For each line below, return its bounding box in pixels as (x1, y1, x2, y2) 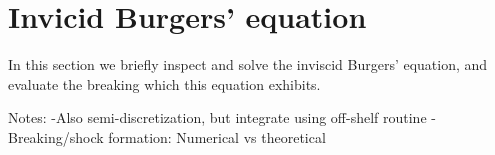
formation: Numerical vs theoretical (108, 126, 326, 147)
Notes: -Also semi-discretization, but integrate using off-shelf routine (8, 107, 427, 128)
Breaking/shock (8, 126, 104, 147)
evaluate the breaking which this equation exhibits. (8, 73, 321, 94)
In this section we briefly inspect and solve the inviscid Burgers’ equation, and (8, 54, 488, 75)
